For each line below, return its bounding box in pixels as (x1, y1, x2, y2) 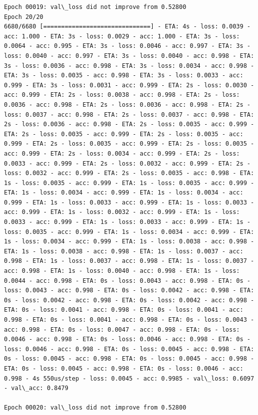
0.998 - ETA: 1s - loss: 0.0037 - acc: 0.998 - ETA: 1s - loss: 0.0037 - (4, 257, 255, 265)
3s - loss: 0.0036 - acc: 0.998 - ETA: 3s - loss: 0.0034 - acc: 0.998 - (4, 62, 255, 69)
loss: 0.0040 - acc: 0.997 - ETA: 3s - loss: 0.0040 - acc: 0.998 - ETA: (4, 52, 255, 59)
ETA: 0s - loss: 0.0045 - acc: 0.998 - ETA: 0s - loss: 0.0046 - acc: (4, 365, 244, 372)
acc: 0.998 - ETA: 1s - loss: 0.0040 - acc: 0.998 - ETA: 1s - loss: (4, 267, 240, 275)
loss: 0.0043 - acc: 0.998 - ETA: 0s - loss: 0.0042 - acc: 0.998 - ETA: (4, 287, 255, 294)
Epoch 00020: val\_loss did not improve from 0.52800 (4, 404, 187, 412)
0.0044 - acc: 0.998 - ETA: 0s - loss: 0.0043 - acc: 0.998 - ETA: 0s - (4, 277, 251, 284)
